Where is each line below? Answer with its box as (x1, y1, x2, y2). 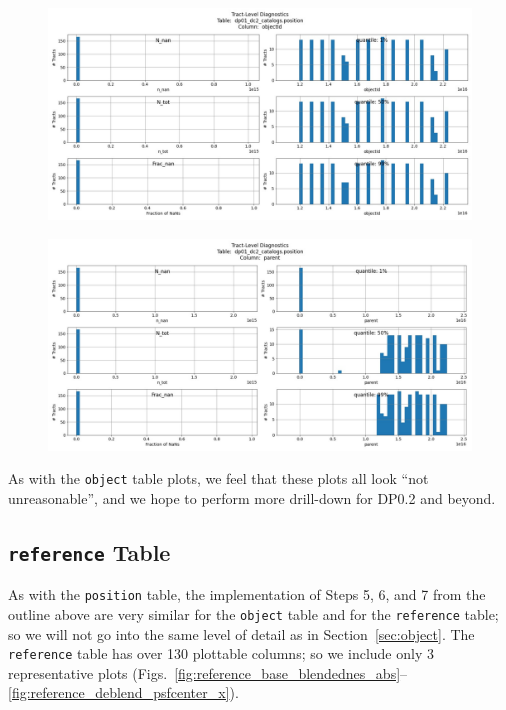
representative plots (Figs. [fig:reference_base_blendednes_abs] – (8, 662, 408, 683)
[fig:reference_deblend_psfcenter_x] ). (8, 682, 239, 703)
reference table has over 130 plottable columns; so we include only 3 (8, 643, 434, 664)
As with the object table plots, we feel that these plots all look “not (8, 468, 429, 489)
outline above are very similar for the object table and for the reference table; (8, 603, 499, 624)
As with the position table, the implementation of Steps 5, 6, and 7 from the (8, 584, 486, 605)
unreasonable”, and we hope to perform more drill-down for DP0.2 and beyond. (8, 487, 496, 508)
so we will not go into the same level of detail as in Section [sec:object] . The (8, 623, 475, 644)
